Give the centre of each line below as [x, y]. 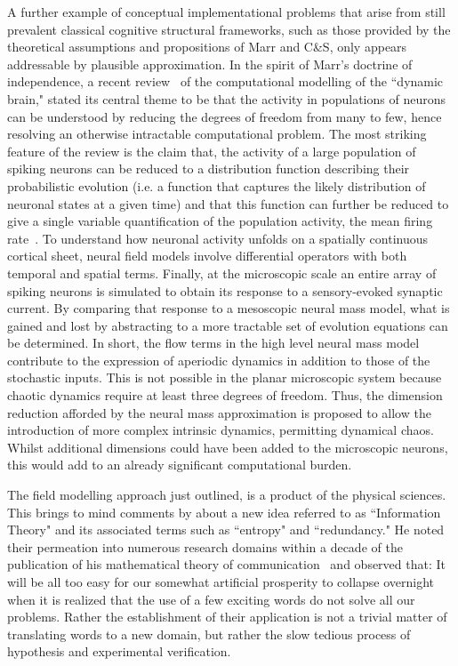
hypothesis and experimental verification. [119, 651]
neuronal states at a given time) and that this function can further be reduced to [228, 203]
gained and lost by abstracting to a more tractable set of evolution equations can [228, 325]
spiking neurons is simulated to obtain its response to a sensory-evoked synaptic [225, 290]
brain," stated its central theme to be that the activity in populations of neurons [226, 98]
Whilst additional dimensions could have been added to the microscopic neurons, [228, 447]
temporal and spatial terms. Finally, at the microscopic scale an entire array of [222, 273]
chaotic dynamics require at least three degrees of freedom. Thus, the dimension [225, 395]
